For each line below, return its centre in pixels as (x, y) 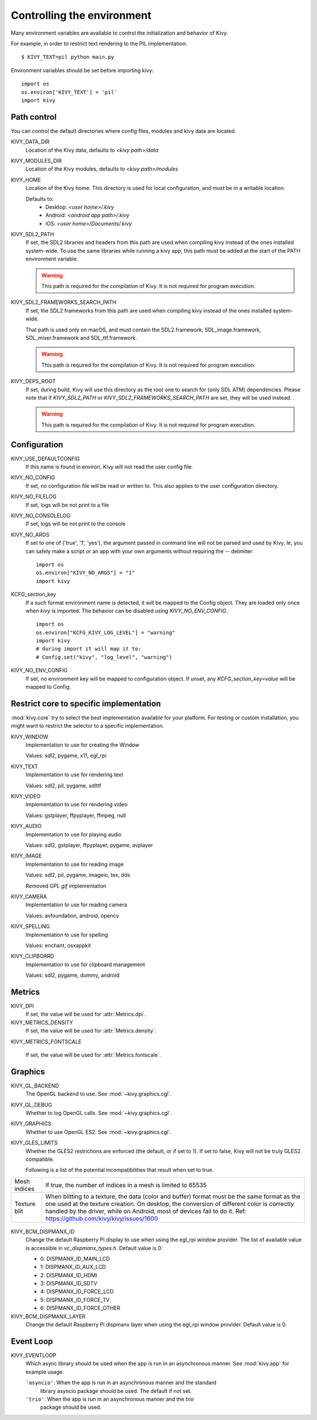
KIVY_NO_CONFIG (33, 478)
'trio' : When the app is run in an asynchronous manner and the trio (109, 1399)
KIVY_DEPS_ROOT (33, 381)
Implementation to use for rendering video (77, 805)
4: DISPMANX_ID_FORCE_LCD (77, 1292)
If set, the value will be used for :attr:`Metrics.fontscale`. (93, 1054)
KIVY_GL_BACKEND (35, 1086)
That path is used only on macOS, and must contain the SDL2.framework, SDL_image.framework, (143, 330)
